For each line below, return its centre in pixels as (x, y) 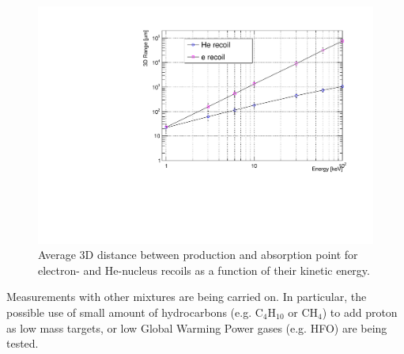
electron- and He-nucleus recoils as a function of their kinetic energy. (204, 270)
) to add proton (360, 312)
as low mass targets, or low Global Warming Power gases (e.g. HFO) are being (197, 327)
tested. (23, 343)
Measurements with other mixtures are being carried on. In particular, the (187, 297)
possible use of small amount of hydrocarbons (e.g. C (135, 312)
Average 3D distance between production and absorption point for (198, 255)
